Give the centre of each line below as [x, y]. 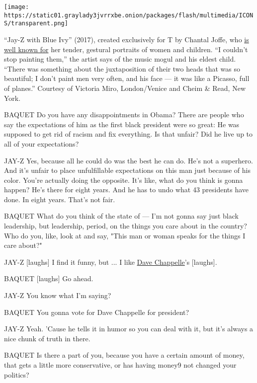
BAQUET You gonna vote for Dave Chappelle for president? [97, 312]
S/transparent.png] [36, 24]
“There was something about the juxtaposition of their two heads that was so [122, 68]
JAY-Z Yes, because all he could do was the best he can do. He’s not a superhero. [128, 160]
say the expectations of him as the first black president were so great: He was [122, 124]
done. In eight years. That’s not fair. [60, 199]
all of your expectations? [42, 143]
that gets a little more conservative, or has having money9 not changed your [120, 365]
